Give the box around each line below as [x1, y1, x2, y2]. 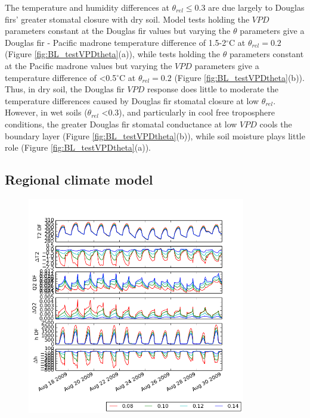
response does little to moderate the [147, 83, 278, 95]
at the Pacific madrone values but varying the [5, 59, 172, 71]
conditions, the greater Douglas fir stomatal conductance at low [5, 117, 237, 130]
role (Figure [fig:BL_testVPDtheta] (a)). [5, 141, 151, 154]
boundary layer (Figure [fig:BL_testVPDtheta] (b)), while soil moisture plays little [5, 129, 305, 142]
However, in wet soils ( [5, 106, 88, 118]
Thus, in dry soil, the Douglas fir [5, 83, 125, 95]
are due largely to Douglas [208, 1, 305, 13]
